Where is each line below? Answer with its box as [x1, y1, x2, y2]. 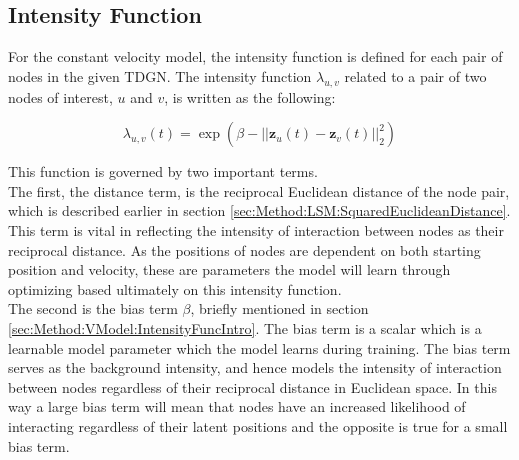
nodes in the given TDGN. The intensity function [8, 65, 312, 86]
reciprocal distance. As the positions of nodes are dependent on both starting [8, 239, 481, 260]
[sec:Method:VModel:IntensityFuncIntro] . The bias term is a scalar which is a [8, 317, 482, 338]
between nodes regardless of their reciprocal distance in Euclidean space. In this [8, 376, 497, 397]
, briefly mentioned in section [190, 298, 369, 319]
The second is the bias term [8, 298, 178, 319]
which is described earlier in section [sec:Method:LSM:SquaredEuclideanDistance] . [8, 200, 511, 221]
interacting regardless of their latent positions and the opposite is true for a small [8, 415, 508, 436]
